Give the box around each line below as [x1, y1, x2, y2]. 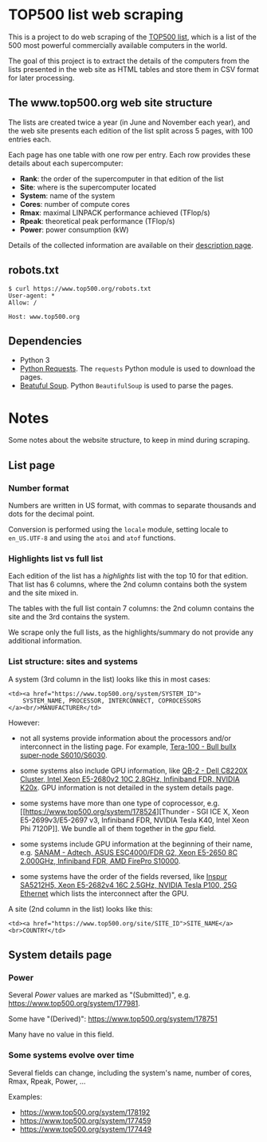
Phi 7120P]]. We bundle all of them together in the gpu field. [19, 823, 217, 833]
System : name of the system [19, 190, 116, 201]
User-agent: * [8, 292, 56, 300]
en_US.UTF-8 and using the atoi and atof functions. [8, 533, 176, 543]
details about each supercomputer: [8, 158, 124, 168]
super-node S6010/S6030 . [19, 750, 108, 760]
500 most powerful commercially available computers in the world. [8, 40, 228, 50]
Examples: [8, 1092, 42, 1101]
